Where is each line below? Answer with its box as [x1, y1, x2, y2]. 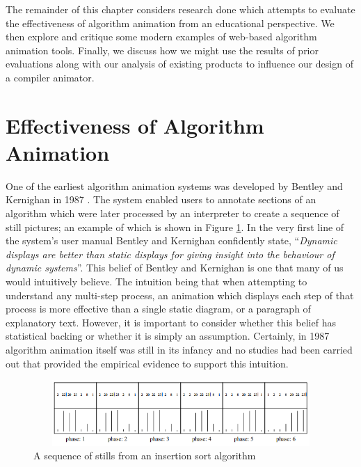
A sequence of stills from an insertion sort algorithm [33, 448, 256, 463]
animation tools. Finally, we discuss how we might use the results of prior [6, 42, 319, 57]
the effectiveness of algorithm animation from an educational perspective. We [6, 15, 335, 30]
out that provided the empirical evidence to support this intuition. [6, 356, 289, 370]
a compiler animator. [6, 70, 95, 84]
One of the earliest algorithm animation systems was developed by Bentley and [6, 178, 343, 193]
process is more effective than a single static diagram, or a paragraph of [6, 301, 311, 316]
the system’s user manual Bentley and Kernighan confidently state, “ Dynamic [6, 233, 337, 248]
